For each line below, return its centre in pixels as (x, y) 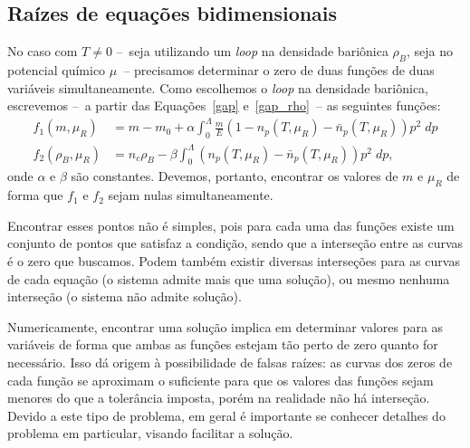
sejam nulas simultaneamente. (191, 195)
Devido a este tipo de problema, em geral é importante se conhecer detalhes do (226, 415)
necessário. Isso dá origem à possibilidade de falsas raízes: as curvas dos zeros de (230, 362)
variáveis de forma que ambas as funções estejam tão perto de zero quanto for (223, 344)
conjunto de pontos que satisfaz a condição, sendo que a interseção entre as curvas (235, 243)
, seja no (430, 51)
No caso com (43, 51)
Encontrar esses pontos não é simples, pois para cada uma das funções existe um (231, 225)
